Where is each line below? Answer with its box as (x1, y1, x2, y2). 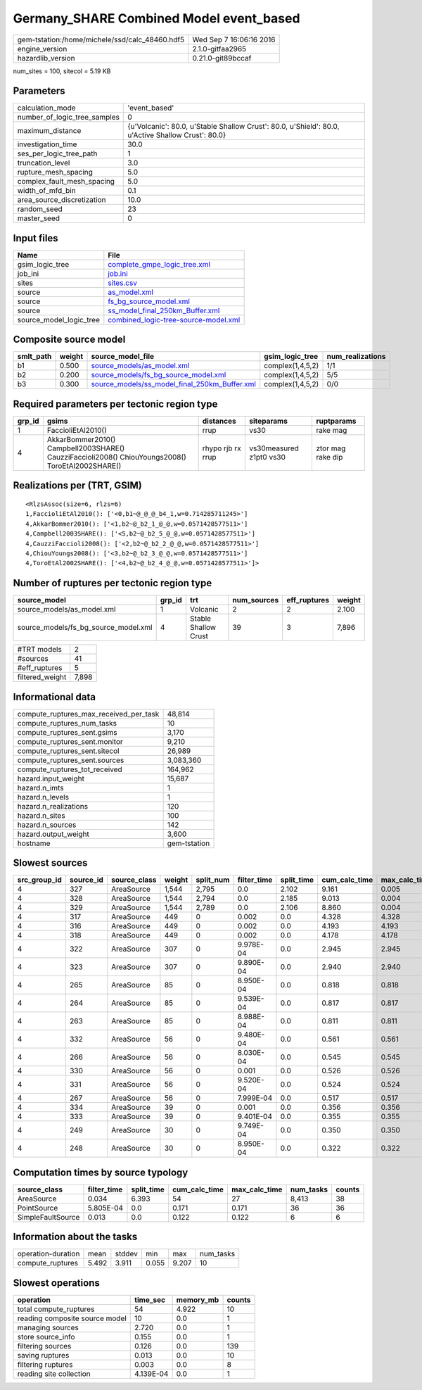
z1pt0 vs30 (248, 453, 286, 462)
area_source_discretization (17, 195, 106, 205)
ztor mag (316, 443, 346, 453)
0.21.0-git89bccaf (192, 53, 252, 63)
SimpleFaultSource (17, 1212, 80, 1222)
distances (202, 416, 236, 426)
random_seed (17, 204, 63, 214)
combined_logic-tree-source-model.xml (108, 315, 241, 324)
